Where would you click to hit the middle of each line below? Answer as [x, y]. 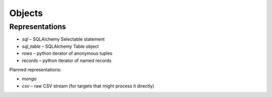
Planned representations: [35, 69]
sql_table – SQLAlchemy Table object [60, 46]
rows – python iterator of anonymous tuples [67, 53]
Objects [26, 13]
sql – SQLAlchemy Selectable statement [63, 39]
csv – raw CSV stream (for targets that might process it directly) [88, 86]
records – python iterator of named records [67, 60]
